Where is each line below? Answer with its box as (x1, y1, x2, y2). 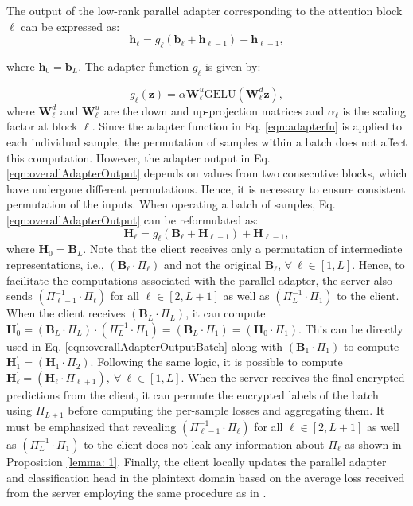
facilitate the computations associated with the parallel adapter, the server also (6, 271, 393, 288)
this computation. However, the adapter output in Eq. (6, 149, 271, 165)
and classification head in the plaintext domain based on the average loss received (6, 469, 405, 485)
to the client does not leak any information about (84, 435, 325, 452)
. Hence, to (352, 255, 405, 272)
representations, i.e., (6, 255, 104, 272)
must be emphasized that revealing (6, 418, 177, 434)
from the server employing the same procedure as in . (6, 485, 267, 501)
